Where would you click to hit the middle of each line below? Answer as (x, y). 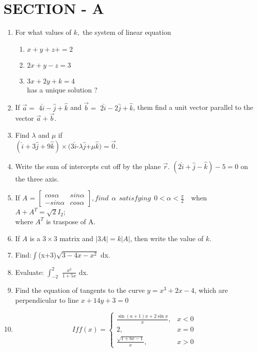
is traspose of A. (71, 221)
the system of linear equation (127, 32)
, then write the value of (167, 238)
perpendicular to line (47, 300)
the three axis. (37, 178)
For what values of (43, 32)
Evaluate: (30, 272)
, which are (211, 290)
